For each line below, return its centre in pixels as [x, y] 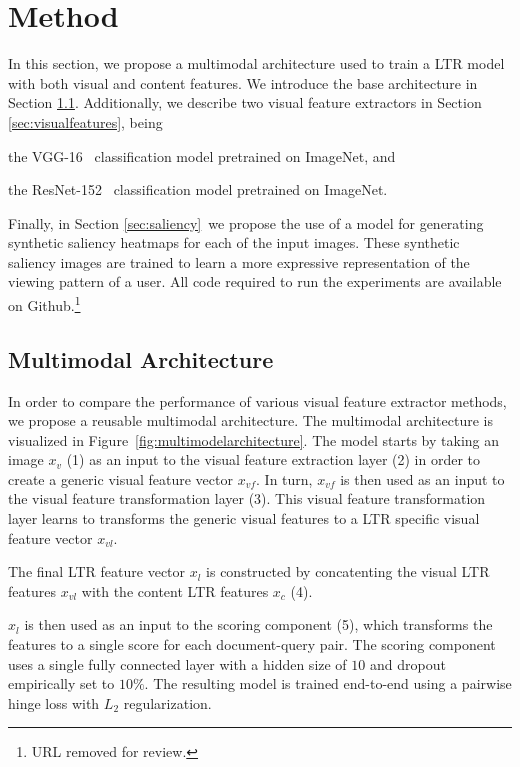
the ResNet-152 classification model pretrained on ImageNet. [198, 189]
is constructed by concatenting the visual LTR [348, 571]
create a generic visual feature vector [120, 478]
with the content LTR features [175, 590]
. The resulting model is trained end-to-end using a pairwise [328, 683]
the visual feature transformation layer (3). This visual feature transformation [247, 498]
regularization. [167, 702]
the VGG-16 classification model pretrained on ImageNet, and [202, 155]
